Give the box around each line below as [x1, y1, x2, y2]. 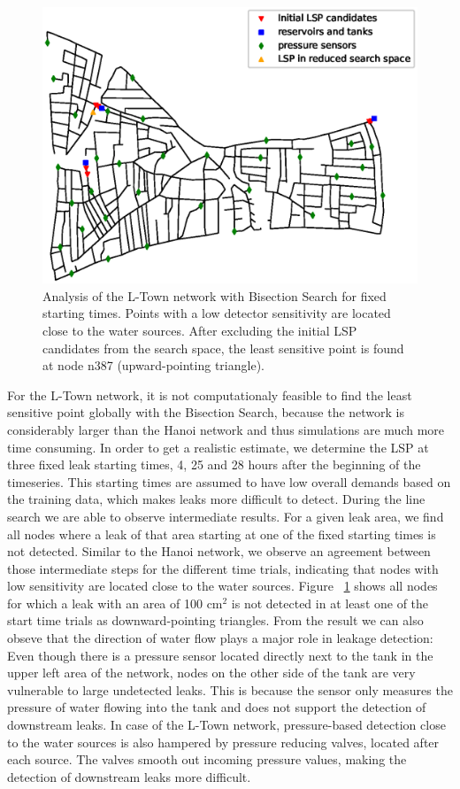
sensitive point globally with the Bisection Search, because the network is [7, 403, 405, 422]
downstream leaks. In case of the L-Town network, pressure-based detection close [7, 716, 446, 734]
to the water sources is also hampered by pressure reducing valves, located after [7, 732, 440, 751]
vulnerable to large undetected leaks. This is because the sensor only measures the [7, 680, 453, 699]
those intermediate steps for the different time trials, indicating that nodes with [7, 559, 439, 577]
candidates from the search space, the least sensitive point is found [42, 338, 404, 357]
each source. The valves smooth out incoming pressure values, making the [7, 750, 407, 769]
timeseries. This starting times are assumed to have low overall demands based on [7, 472, 451, 491]
